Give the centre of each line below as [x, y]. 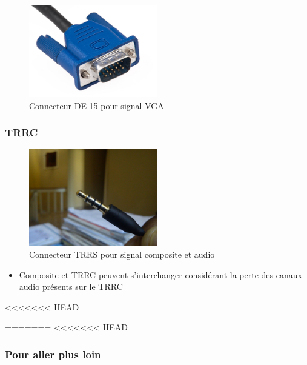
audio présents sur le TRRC [71, 286]
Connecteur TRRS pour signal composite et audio [122, 254]
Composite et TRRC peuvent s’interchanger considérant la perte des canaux [160, 274]
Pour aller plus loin [53, 354]
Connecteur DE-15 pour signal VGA [97, 105]
